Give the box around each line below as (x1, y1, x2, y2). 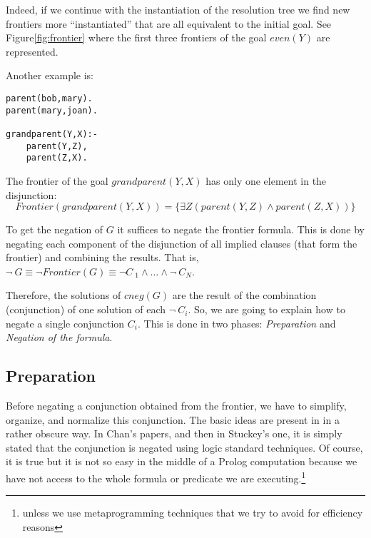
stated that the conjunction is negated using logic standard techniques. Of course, (6, 440, 363, 455)
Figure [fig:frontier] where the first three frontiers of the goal (6, 30, 267, 45)
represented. (6, 44, 59, 59)
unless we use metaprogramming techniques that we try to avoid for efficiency (22, 505, 363, 520)
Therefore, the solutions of (6, 288, 121, 303)
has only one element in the (205, 173, 327, 188)
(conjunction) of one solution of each (6, 302, 166, 317)
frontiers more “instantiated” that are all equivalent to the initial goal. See (6, 16, 332, 31)
